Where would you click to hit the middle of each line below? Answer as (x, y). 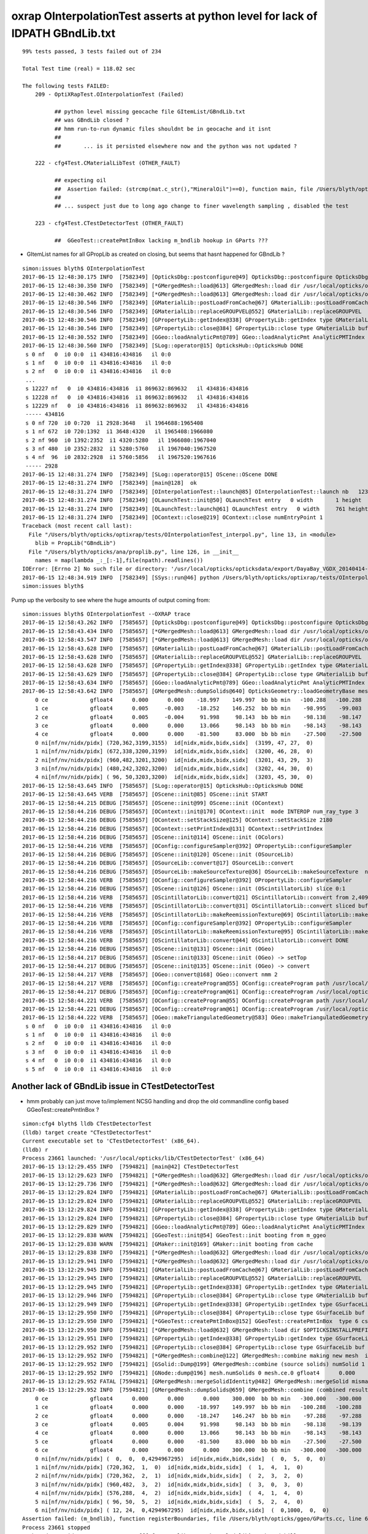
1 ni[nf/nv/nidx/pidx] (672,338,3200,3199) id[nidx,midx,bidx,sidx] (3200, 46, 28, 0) (174, 751)
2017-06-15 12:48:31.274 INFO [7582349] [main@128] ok (110, 483)
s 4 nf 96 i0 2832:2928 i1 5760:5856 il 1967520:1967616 (121, 457)
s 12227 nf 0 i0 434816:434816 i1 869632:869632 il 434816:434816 (137, 389)
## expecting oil (80, 180)
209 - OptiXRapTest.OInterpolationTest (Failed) (109, 94)
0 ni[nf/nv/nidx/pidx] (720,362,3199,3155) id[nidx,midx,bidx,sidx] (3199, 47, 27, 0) (174, 743)
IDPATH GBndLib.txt (63, 33)
